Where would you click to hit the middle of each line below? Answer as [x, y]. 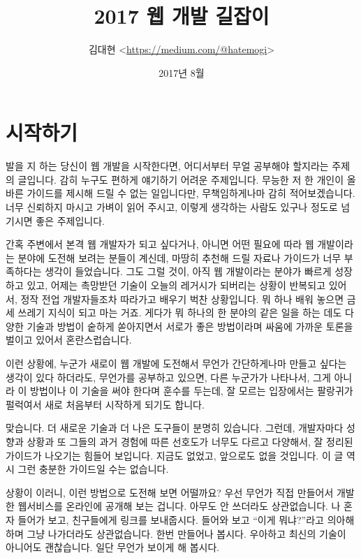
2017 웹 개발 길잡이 [182, 16]
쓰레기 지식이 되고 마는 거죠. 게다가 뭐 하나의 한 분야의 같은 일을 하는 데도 [180, 313]
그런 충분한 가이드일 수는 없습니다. [93, 469]
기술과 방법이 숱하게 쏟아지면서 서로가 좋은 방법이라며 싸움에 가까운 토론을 [190, 326]
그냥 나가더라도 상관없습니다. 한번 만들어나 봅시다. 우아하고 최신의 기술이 [186, 533]
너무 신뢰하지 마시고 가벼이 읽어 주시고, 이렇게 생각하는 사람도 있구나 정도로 [172, 207]
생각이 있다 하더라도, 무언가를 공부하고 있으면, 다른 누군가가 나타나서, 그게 [168, 377]
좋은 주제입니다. [71, 220]
